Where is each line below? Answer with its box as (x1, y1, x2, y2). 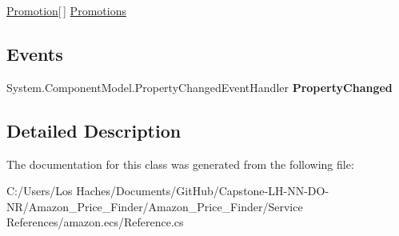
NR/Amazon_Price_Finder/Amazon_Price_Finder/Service (6, 198, 303, 214)
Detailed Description (6, 118, 182, 142)
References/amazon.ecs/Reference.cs (6, 214, 184, 230)
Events (6, 41, 63, 66)
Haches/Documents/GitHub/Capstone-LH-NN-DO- (76, 182, 329, 199)
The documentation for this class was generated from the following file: (6, 155, 354, 172)
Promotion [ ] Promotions (6, 2, 126, 18)
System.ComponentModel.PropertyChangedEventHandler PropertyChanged (6, 78, 393, 95)
